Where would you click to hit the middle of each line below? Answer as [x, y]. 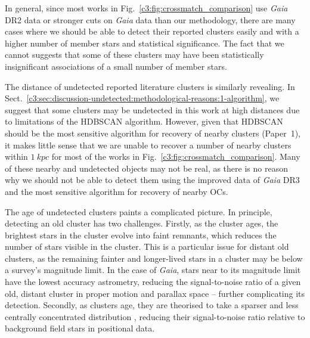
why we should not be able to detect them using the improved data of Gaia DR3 [152, 180]
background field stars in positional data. [80, 328]
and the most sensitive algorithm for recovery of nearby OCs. [117, 191]
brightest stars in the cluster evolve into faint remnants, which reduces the [141, 235]
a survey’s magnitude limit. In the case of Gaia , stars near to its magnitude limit [153, 270]
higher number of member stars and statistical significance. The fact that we [145, 43]
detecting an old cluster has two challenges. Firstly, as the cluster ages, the [142, 223]
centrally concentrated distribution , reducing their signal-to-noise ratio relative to [155, 316]
